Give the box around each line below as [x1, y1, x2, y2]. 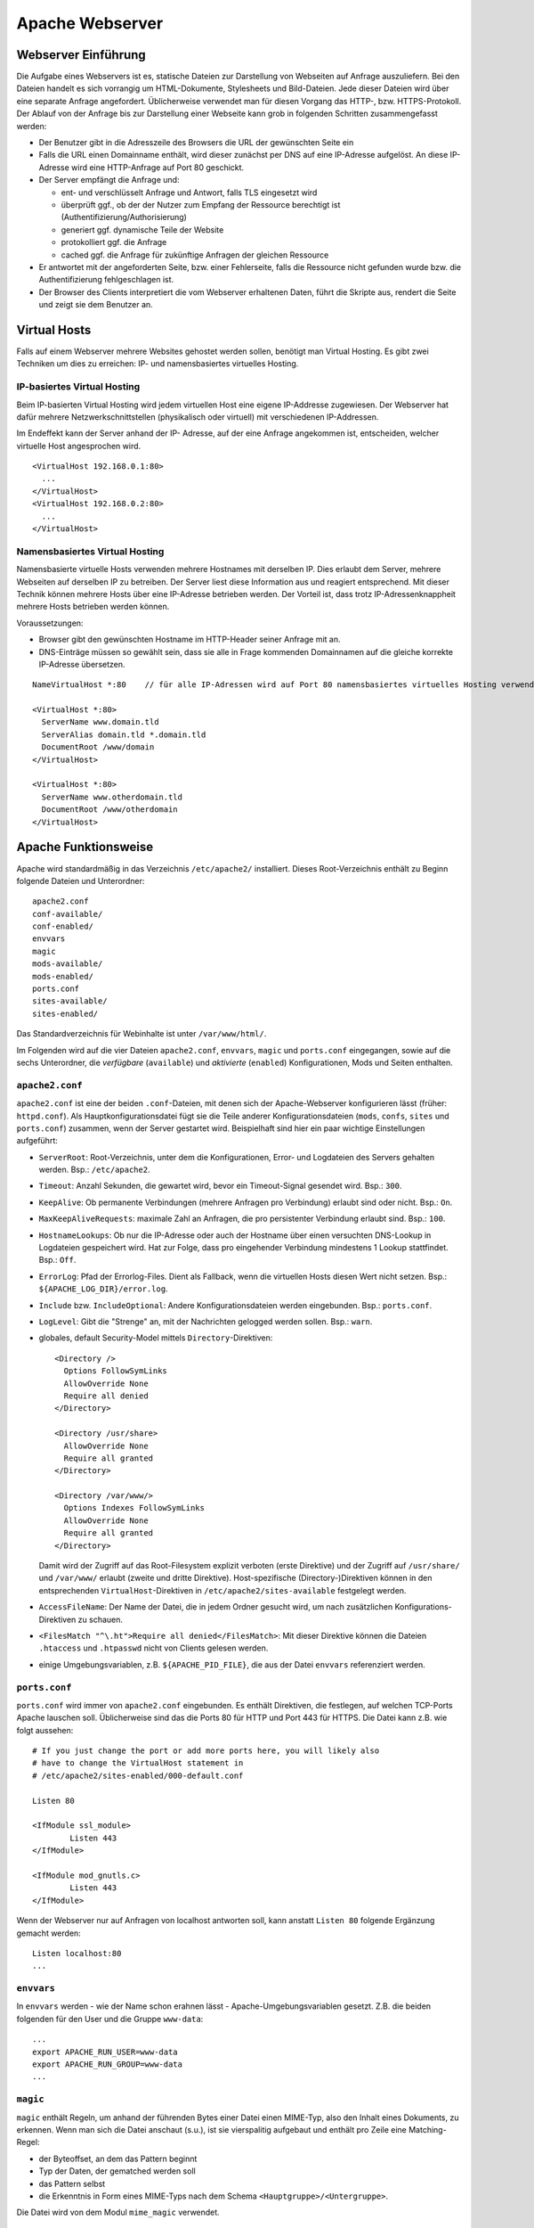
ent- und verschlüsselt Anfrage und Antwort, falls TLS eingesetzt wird [61, 187, 318, 198]
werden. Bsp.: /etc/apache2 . [38, 1164, 150, 1175]
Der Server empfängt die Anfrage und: [38, 175, 180, 185]
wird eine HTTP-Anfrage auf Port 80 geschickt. [71, 161, 245, 173]
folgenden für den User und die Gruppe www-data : [16, 2013, 204, 2024]
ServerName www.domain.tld [41, 717, 159, 727]
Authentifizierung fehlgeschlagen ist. [38, 274, 174, 285]
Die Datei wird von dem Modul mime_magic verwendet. [16, 2207, 220, 2218]
